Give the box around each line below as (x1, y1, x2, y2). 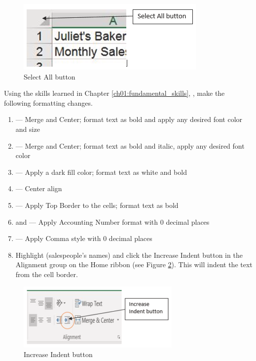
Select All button (24, 71, 75, 81)
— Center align (15, 183, 62, 194)
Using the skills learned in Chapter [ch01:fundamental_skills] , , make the (4, 88, 225, 98)
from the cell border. (15, 269, 78, 279)
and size (15, 123, 40, 134)
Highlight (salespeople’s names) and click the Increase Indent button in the (15, 249, 243, 260)
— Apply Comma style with (15, 233, 101, 243)
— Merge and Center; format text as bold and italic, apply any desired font (15, 140, 245, 151)
